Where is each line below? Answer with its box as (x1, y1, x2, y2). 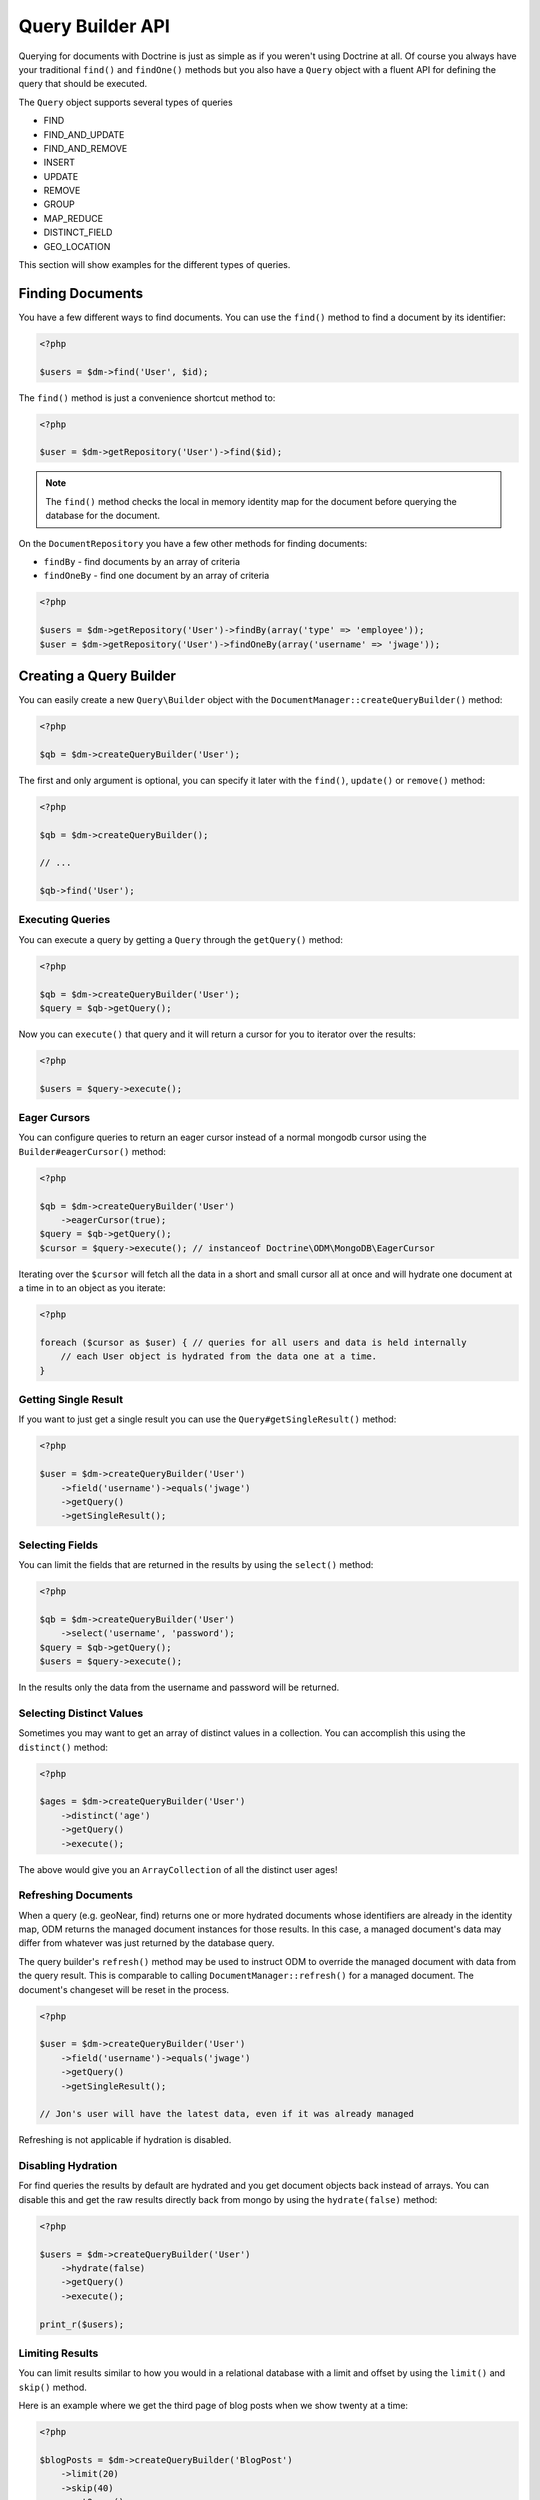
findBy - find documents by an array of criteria (43, 555, 240, 567)
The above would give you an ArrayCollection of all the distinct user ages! (18, 1863, 338, 1875)
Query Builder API (18, 15, 170, 37)
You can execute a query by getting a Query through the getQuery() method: (18, 933, 344, 945)
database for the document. (45, 510, 160, 522)
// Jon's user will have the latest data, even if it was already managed (39, 2108, 415, 2120)
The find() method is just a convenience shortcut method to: (18, 391, 276, 404)
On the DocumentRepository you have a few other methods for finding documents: (18, 537, 368, 549)
